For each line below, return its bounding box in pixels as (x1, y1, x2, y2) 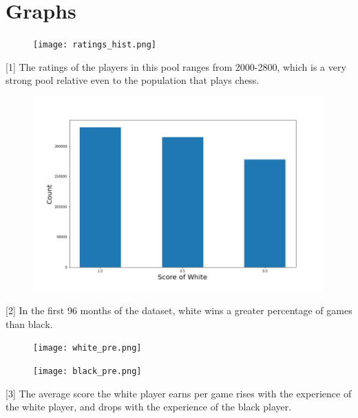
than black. (6, 316, 53, 331)
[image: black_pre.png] (33, 366, 142, 377)
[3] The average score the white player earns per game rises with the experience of (6, 386, 352, 400)
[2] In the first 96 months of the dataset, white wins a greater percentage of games (6, 303, 352, 318)
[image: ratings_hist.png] (33, 40, 156, 50)
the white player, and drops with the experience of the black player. (6, 399, 292, 414)
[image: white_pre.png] (33, 343, 142, 353)
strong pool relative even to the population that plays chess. (6, 73, 260, 87)
